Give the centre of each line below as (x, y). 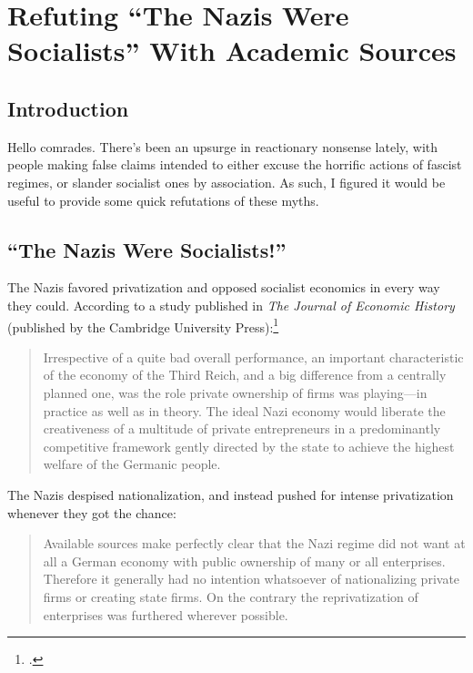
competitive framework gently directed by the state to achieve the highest (249, 446)
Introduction (68, 108)
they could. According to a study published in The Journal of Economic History (231, 305)
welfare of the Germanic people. (132, 464)
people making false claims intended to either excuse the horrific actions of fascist (235, 164)
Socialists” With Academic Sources (232, 51)
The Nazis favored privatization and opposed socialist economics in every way (224, 287)
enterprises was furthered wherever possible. (166, 614)
